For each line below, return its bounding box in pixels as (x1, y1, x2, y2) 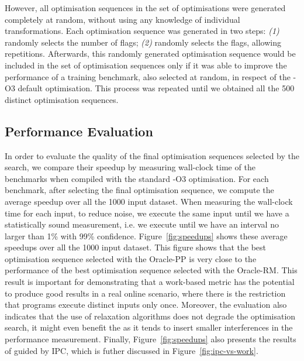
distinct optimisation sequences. (5, 93, 119, 105)
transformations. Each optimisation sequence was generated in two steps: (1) (5, 25, 279, 37)
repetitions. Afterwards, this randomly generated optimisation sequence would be (5, 47, 296, 60)
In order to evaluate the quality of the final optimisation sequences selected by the (5, 149, 299, 161)
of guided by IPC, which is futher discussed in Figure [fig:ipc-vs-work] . (5, 344, 258, 356)
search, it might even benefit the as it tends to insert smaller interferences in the (5, 321, 293, 334)
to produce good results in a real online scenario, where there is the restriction (5, 287, 286, 299)
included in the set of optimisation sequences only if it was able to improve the (5, 59, 287, 71)
